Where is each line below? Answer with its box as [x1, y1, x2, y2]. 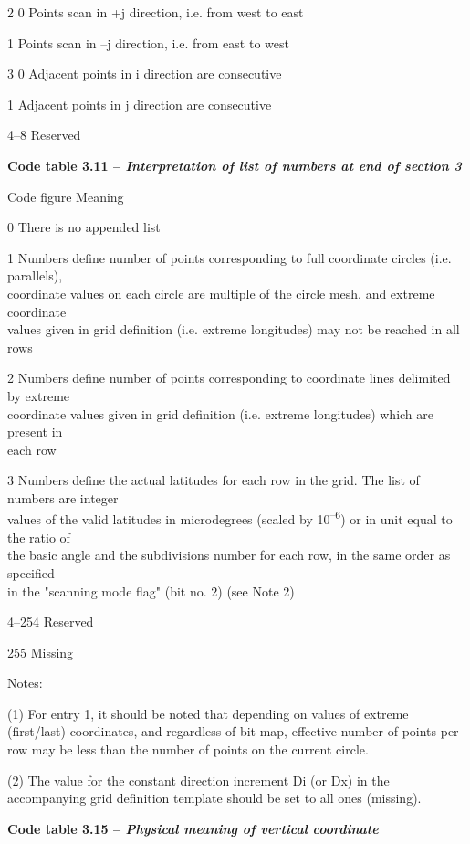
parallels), [7, 266, 63, 285]
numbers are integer [7, 488, 119, 507]
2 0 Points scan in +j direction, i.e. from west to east [7, 3, 304, 21]
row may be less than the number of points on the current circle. [7, 740, 369, 759]
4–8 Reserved [7, 125, 81, 144]
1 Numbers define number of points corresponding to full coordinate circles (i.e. [7, 248, 452, 267]
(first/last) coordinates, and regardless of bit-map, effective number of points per [7, 722, 459, 741]
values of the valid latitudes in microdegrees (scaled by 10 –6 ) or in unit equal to [7, 507, 453, 529]
